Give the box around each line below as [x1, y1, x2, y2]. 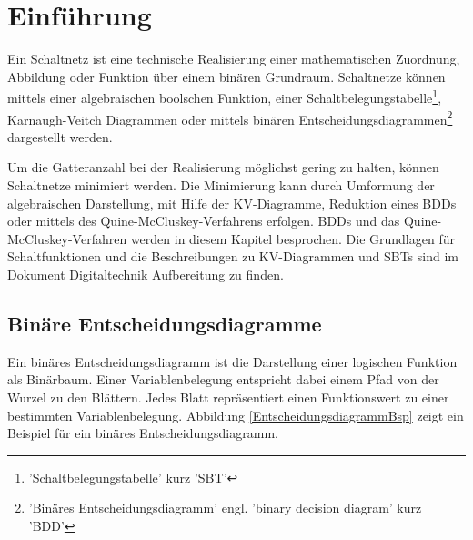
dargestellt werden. [7, 127, 113, 146]
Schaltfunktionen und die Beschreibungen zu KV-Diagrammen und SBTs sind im [7, 247, 458, 266]
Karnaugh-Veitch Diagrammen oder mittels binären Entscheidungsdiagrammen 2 [7, 107, 453, 128]
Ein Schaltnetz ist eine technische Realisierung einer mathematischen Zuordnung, [7, 49, 460, 68]
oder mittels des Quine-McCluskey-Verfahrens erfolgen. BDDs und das [7, 211, 400, 230]
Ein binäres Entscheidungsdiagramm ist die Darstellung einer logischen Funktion [7, 352, 458, 371]
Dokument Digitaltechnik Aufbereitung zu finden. [7, 264, 284, 283]
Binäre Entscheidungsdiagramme [7, 309, 322, 337]
